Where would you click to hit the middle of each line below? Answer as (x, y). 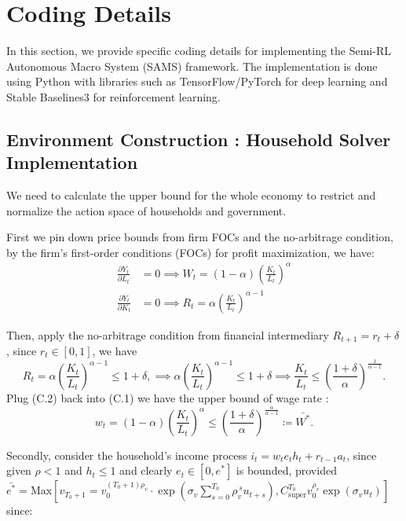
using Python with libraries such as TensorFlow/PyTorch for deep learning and (197, 81)
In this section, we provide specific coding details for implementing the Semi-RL (199, 51)
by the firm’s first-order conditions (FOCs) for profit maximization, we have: (190, 252)
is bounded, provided (286, 470)
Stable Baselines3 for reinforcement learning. (113, 96)
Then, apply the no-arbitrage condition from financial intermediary (168, 334)
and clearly (146, 470)
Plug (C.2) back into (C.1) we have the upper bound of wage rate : (168, 397)
